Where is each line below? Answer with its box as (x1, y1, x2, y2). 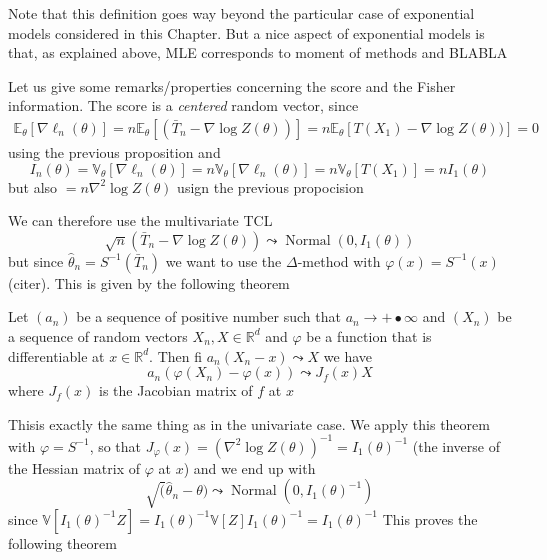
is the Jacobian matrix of (99, 380, 253, 401)
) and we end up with (183, 457, 316, 478)
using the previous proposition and (8, 142, 221, 162)
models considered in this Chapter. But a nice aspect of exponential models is (8, 22, 485, 43)
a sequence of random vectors (8, 325, 188, 346)
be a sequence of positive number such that (76, 306, 341, 327)
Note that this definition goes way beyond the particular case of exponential (8, 3, 475, 23)
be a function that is (306, 325, 432, 346)
